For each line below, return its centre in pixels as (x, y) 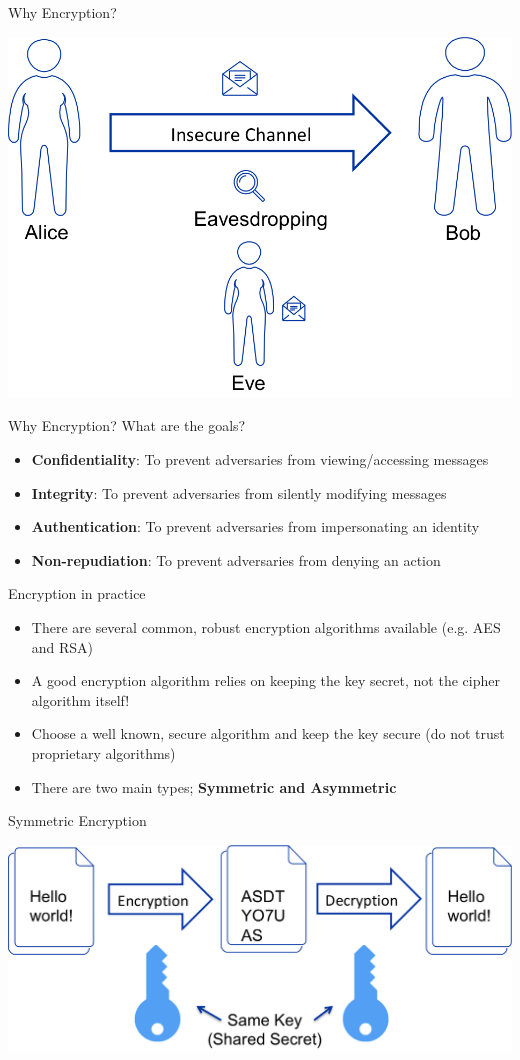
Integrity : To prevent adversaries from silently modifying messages (239, 492)
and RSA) (62, 646)
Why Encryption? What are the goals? (127, 425)
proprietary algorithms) (103, 752)
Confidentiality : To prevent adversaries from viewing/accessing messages (260, 459)
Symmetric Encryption (77, 820)
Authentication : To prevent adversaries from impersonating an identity (255, 526)
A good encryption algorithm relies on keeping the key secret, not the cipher (265, 680)
